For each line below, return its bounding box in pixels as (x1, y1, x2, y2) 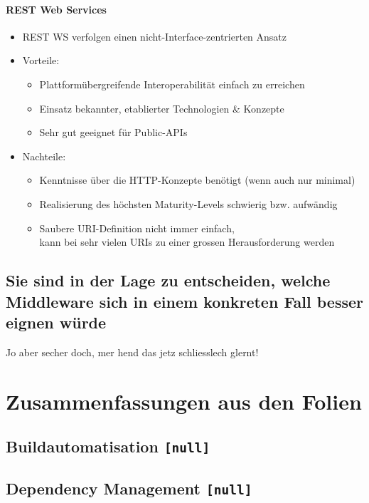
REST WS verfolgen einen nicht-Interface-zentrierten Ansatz (22, 28, 287, 43)
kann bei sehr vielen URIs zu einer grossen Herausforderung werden (39, 234, 335, 249)
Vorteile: (22, 53, 60, 68)
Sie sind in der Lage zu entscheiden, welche (6, 269, 331, 291)
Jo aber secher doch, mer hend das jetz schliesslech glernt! (6, 344, 259, 359)
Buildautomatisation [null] (6, 435, 210, 457)
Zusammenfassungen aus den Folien (6, 386, 362, 415)
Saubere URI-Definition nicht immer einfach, (39, 220, 235, 235)
